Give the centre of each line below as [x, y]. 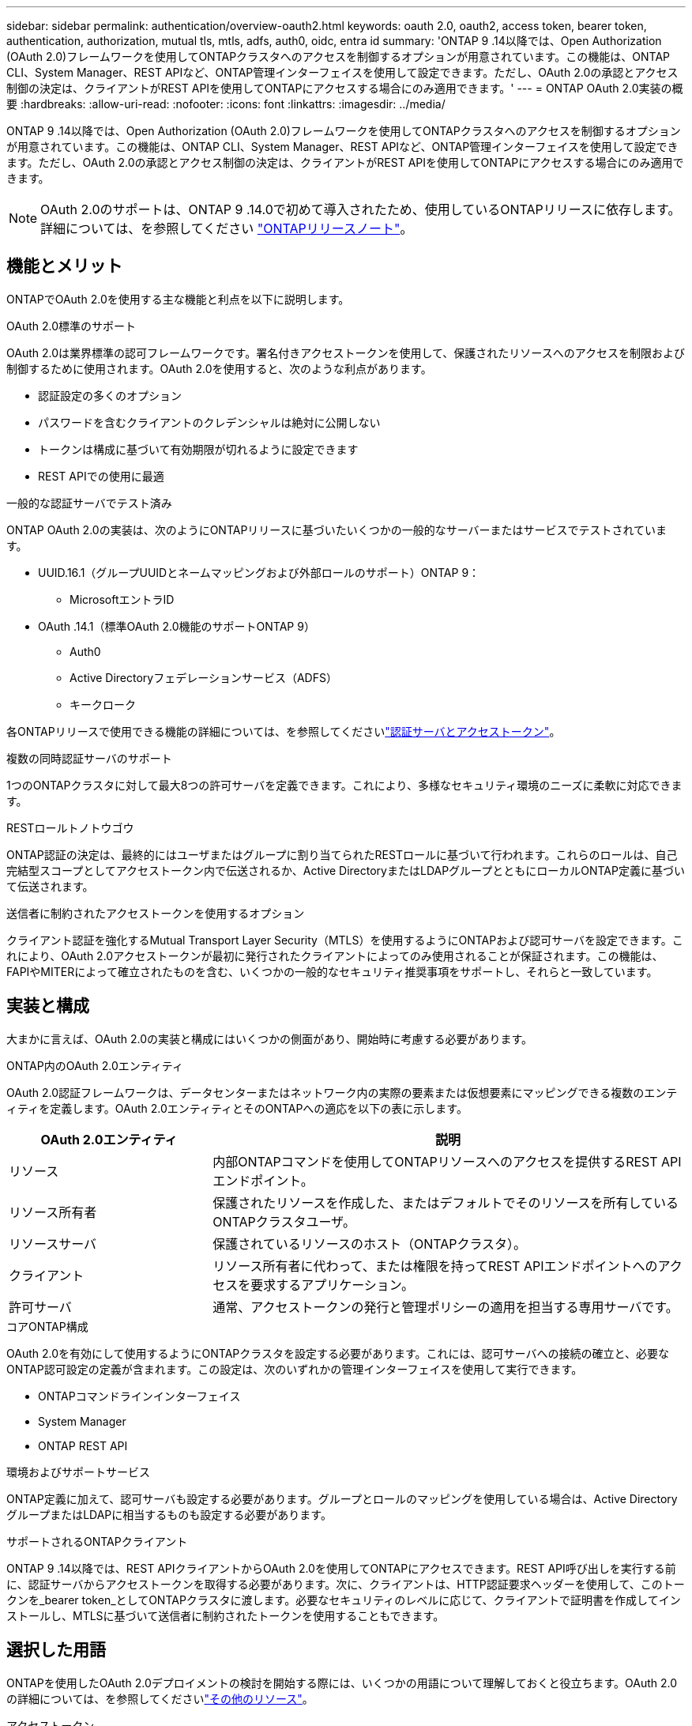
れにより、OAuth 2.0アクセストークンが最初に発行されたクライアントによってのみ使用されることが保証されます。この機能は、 [335, 955]
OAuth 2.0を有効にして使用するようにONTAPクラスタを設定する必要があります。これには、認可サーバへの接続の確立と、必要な [338, 1353]
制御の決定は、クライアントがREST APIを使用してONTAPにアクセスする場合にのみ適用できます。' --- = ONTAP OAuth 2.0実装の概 [345, 88]
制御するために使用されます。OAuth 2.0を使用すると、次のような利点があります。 [219, 368]
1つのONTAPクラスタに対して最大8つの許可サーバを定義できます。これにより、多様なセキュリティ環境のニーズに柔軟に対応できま [344, 785]
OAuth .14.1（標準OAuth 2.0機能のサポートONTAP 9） [177, 626]
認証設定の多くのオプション [110, 395]
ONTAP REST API [83, 1445]
